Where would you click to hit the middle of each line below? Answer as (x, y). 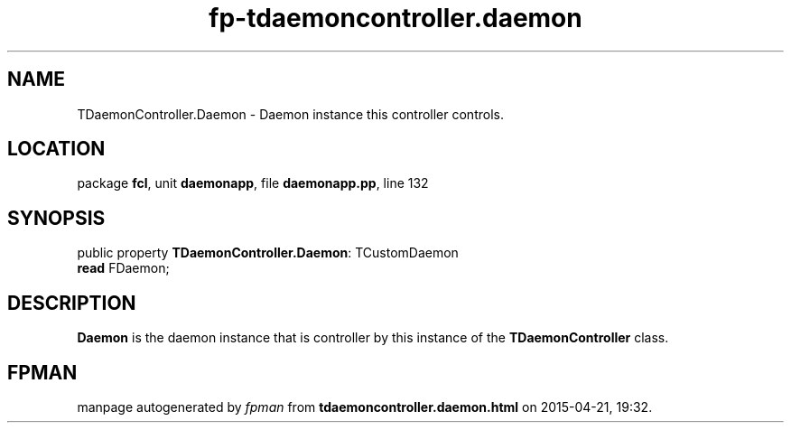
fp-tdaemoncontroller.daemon (395, 18)
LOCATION (56, 149)
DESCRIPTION (72, 303)
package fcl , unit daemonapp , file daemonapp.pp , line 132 (253, 183)
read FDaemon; (123, 268)
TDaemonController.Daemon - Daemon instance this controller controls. (290, 114)
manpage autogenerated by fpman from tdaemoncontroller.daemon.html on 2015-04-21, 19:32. (365, 407)
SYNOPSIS (56, 218)
